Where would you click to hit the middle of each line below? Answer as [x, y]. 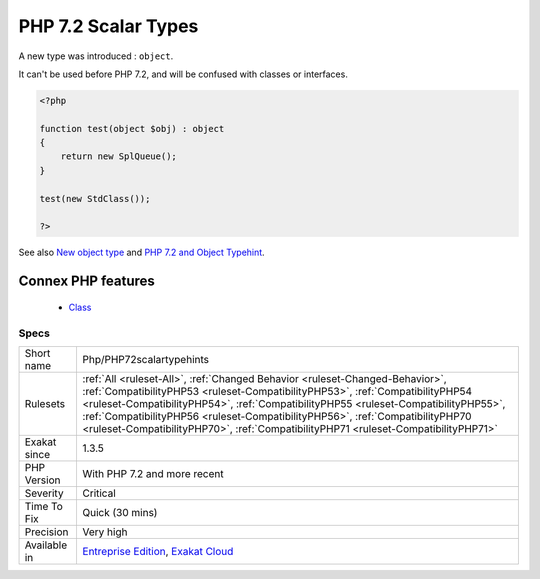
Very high [105, 532]
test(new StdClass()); [95, 198]
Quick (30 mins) [120, 512]
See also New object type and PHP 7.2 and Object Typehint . [141, 252]
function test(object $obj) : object [132, 128]
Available [46, 545]
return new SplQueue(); [118, 156]
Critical [99, 493]
